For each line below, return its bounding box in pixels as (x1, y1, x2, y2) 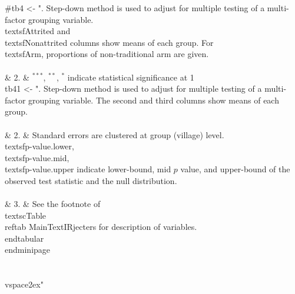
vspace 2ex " (5, 278, 44, 290)
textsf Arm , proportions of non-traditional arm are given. (5, 48, 209, 60)
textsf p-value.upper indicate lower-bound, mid (5, 163, 171, 175)
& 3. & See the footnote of (5, 198, 101, 210)
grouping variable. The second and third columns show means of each (28, 93, 279, 106)
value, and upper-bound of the (180, 163, 290, 175)
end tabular (5, 232, 44, 244)
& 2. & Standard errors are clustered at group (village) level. (5, 128, 224, 141)
